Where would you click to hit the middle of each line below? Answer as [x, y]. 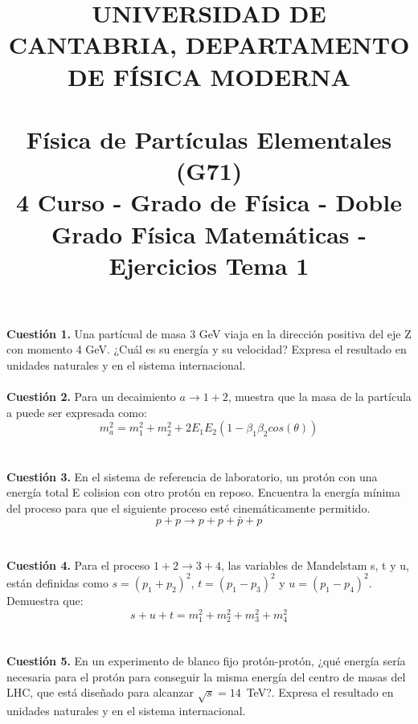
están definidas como [57, 582]
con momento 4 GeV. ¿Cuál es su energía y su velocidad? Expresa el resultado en [207, 349]
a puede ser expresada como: [77, 412]
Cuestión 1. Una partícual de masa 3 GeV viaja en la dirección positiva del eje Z [209, 333]
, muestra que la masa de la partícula [320, 397]
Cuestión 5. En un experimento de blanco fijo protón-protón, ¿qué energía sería [206, 660]
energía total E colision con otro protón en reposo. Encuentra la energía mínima [204, 492]
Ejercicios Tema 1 [209, 265]
